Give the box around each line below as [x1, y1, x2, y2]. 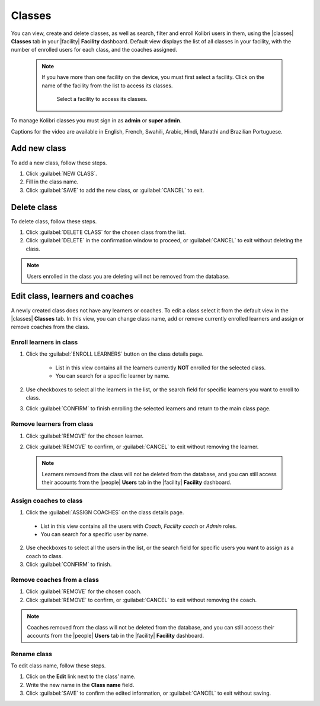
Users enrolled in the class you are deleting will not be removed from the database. [27, 273, 230, 280]
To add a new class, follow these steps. [11, 159, 107, 166]
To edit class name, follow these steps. [11, 662, 106, 669]
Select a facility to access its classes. [56, 95, 148, 102]
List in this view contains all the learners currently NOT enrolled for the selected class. [55, 364, 266, 371]
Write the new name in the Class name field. [25, 681, 135, 688]
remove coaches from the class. [11, 324, 90, 331]
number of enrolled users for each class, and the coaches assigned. [11, 46, 178, 53]
